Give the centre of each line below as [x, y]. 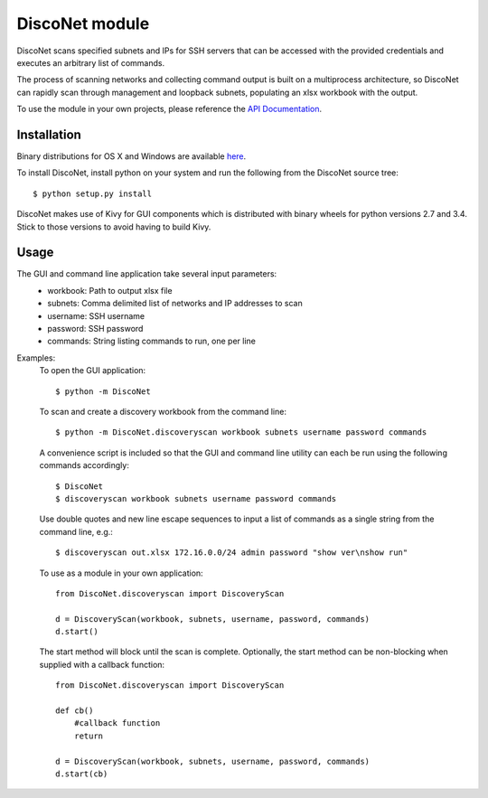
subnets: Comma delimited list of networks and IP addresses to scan [175, 304]
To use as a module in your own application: [121, 573]
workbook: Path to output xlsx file [110, 290]
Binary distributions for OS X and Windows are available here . [131, 156]
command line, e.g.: [76, 531]
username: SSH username [96, 315]
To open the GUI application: [93, 371]
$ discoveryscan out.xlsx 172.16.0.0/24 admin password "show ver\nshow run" [232, 553]
